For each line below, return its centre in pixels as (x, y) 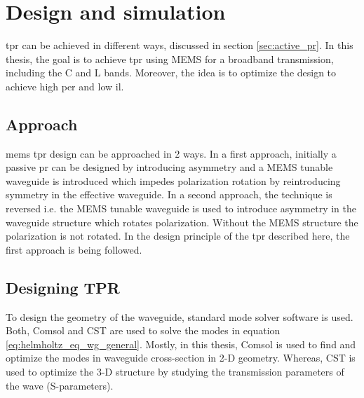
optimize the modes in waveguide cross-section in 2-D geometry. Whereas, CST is (181, 358)
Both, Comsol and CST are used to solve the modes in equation (143, 330)
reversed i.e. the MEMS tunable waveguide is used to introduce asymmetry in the (181, 208)
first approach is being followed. (74, 249)
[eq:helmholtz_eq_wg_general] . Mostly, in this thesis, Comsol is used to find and (181, 344)
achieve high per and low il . (65, 86)
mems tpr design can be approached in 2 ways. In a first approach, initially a (171, 153)
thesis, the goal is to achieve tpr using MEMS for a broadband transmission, (170, 59)
